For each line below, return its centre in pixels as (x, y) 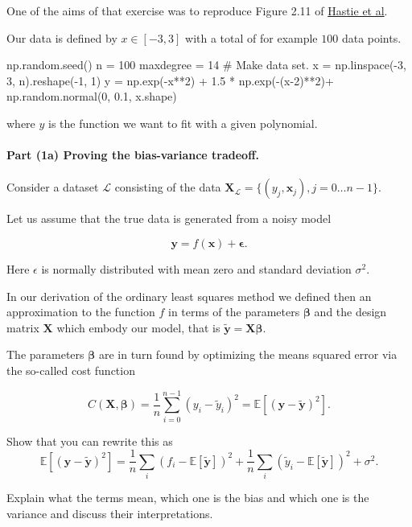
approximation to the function (81, 312)
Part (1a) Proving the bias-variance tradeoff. (133, 155)
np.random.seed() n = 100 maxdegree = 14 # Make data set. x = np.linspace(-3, (206, 65)
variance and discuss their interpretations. (110, 513)
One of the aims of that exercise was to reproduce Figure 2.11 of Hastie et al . (197, 10)
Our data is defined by (62, 37)
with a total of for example (251, 37)
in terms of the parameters (234, 312)
